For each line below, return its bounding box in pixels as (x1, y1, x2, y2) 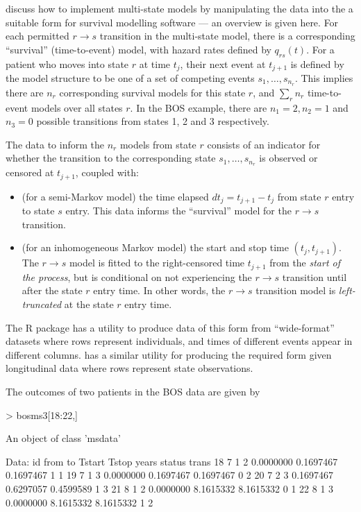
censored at (6, 165, 54, 180)
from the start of (269, 255, 341, 270)
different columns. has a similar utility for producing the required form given (6, 347, 332, 361)
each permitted (6, 28, 69, 43)
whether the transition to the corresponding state (6, 151, 216, 165)
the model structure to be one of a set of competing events (6, 71, 255, 85)
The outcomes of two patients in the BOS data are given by (6, 384, 260, 399)
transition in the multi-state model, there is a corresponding (99, 28, 355, 43)
